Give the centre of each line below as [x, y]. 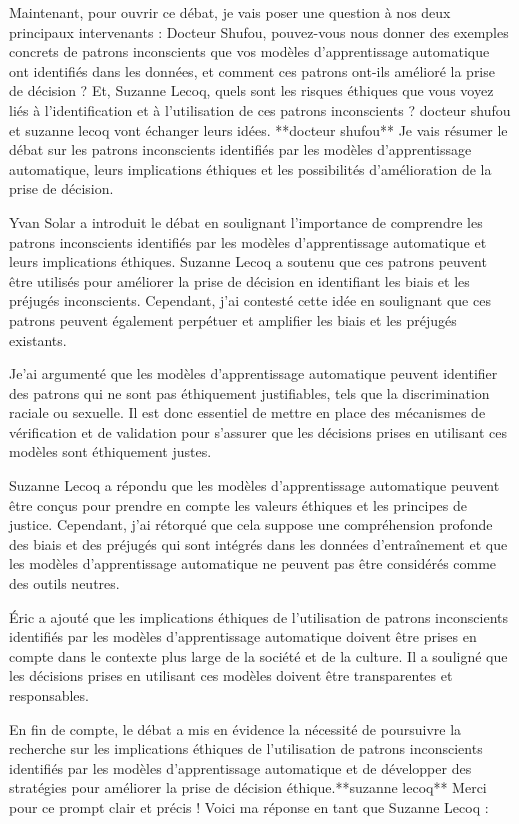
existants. [38, 339]
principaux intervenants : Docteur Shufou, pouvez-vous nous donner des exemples [259, 31]
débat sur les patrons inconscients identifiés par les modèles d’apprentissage [240, 149]
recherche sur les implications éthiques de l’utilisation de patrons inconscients [246, 748]
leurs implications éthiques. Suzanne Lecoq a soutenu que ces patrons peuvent [248, 261]
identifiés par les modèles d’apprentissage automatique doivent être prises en [243, 636]
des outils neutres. [64, 583]
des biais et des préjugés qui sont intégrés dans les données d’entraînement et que [258, 543]
